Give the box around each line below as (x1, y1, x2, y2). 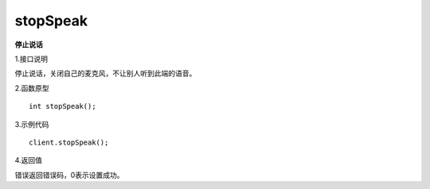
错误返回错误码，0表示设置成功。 (14, 170, 124, 179)
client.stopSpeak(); (29, 137, 109, 147)
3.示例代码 (14, 119, 49, 129)
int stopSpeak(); (29, 102, 96, 111)
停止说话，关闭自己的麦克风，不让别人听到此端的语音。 (14, 68, 197, 79)
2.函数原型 (14, 83, 49, 93)
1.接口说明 (14, 54, 48, 64)
